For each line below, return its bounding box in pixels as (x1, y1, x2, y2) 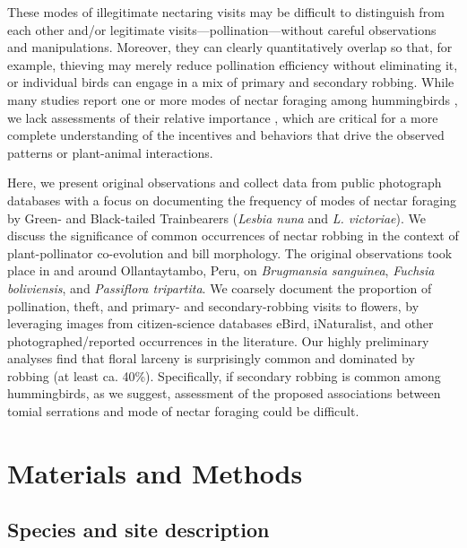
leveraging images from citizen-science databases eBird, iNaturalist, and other (7, 314, 434, 333)
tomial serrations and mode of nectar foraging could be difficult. (7, 402, 359, 421)
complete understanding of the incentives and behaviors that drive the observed (7, 126, 445, 144)
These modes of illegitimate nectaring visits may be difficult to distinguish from (7, 3, 445, 21)
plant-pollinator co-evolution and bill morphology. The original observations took (7, 243, 453, 262)
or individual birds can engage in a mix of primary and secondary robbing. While (7, 73, 454, 91)
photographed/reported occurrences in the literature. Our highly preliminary (7, 331, 429, 350)
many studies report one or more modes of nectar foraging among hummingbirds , (7, 90, 458, 109)
